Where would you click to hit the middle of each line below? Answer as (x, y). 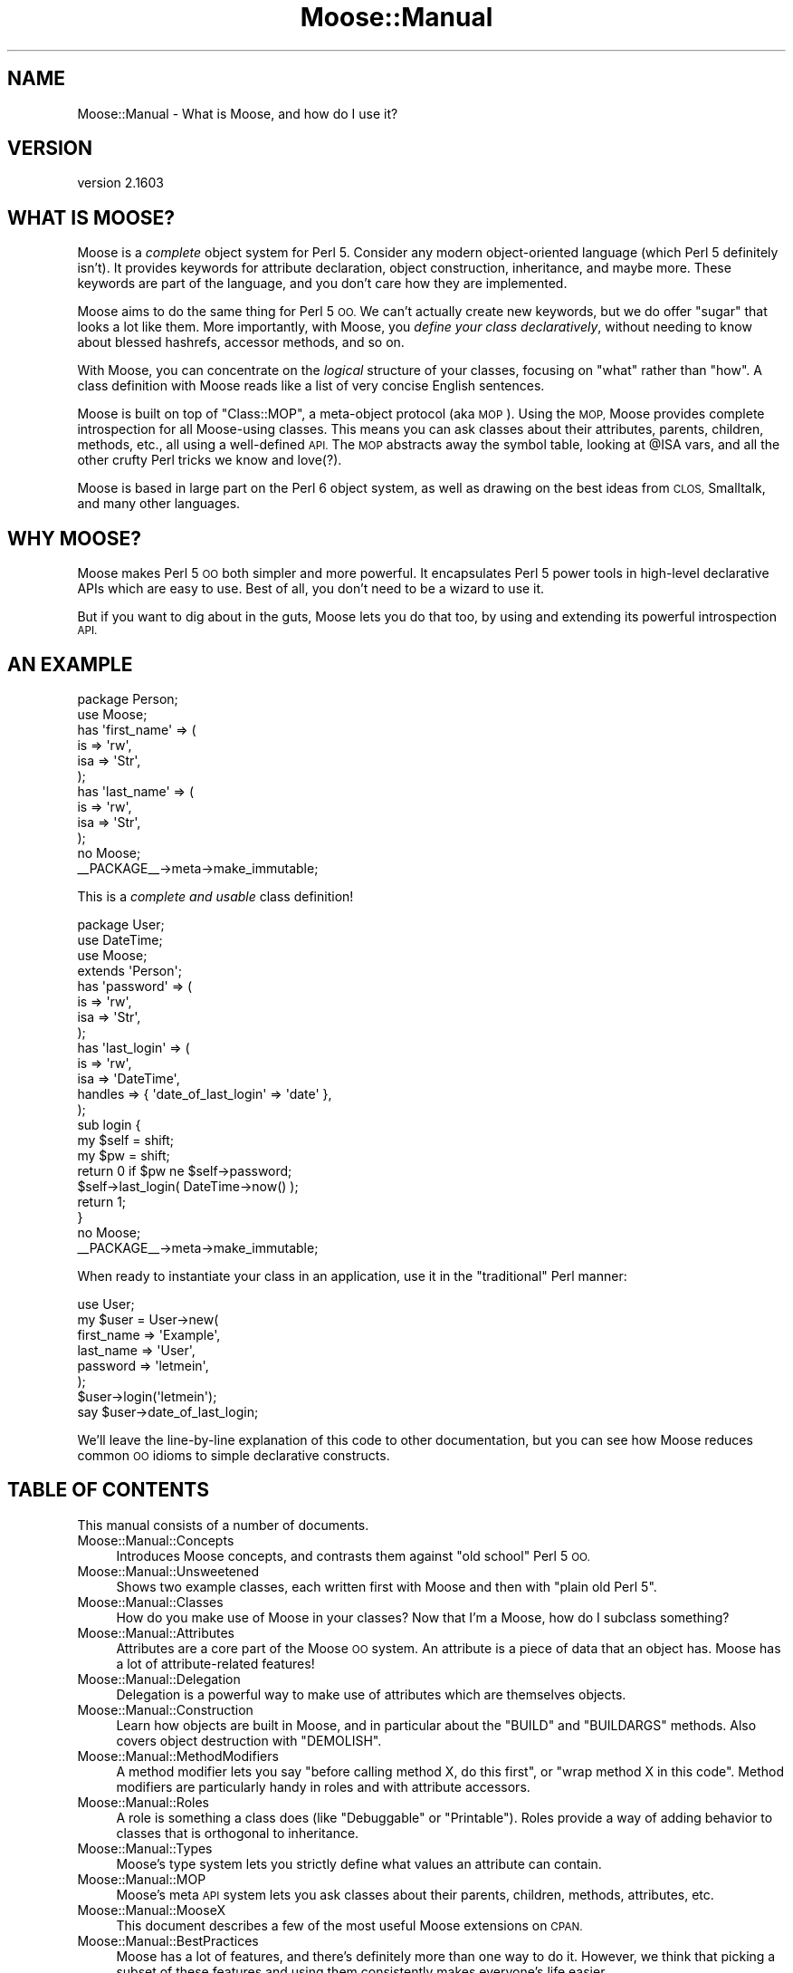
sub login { (109, 1124)
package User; (121, 924)
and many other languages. (159, 504)
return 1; (102, 1201)
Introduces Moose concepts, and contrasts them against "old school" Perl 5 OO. (353, 1555)
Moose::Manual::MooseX (151, 1910)
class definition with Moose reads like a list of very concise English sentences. (311, 386)
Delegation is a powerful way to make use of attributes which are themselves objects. (371, 1694)
